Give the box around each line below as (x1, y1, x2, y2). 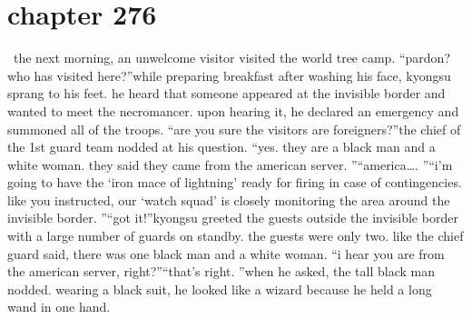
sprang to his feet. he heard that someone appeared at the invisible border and (7, 84, 446, 103)
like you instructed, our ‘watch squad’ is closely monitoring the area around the (7, 190, 450, 209)
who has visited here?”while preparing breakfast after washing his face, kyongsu (7, 65, 451, 85)
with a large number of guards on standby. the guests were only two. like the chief (7, 226, 464, 245)
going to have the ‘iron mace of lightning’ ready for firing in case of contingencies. (7, 173, 462, 192)
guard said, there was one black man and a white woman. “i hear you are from (7, 244, 445, 263)
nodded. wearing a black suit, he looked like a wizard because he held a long (7, 279, 432, 298)
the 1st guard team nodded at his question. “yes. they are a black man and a (7, 137, 436, 156)
